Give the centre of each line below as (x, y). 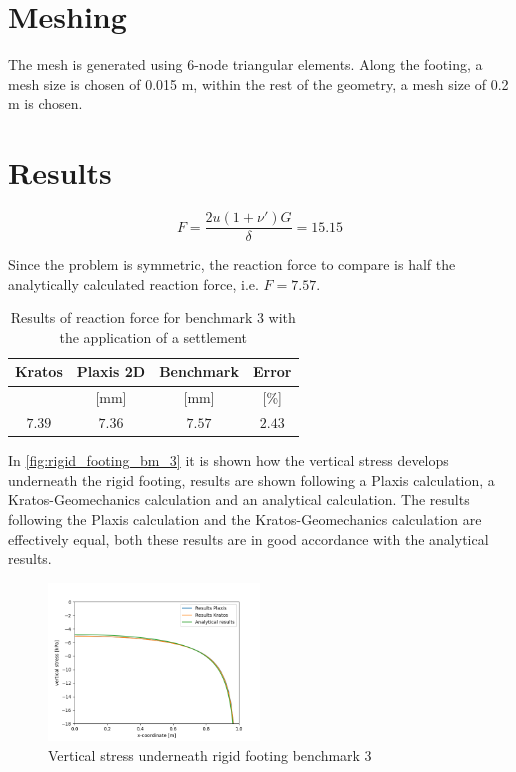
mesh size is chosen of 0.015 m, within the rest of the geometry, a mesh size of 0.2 (258, 83)
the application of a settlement (153, 336)
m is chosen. (45, 103)
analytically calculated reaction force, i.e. (133, 283)
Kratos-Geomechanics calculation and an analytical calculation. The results (239, 499)
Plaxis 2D (111, 371)
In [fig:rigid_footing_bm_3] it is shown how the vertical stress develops (228, 460)
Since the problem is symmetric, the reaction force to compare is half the (232, 264)
